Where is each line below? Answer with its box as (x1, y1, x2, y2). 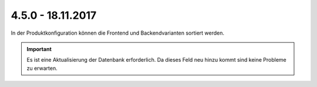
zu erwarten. (26, 65, 58, 72)
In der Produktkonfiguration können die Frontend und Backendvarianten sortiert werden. (11, 29, 225, 36)
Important (26, 45, 52, 52)
